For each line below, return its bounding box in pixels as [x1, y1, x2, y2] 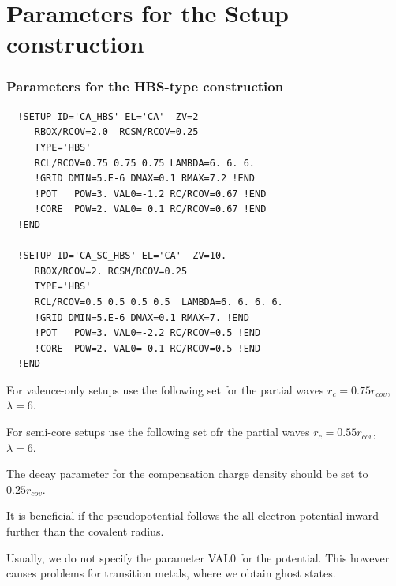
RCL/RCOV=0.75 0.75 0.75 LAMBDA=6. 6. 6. [34, 157, 255, 169]
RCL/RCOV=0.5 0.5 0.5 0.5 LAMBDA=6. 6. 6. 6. [34, 296, 283, 308]
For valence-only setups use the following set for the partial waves [6, 381, 324, 398]
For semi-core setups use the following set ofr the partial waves [6, 424, 310, 440]
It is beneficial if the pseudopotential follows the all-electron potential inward [6, 507, 379, 524]
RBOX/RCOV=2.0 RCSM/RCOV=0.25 [34, 126, 199, 138]
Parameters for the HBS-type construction [6, 77, 284, 96]
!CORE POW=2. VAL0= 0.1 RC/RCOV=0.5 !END [34, 342, 261, 354]
